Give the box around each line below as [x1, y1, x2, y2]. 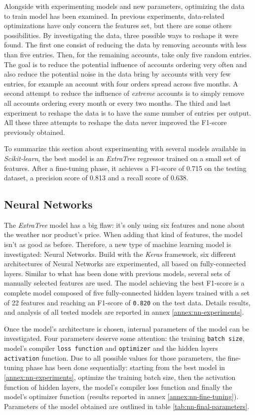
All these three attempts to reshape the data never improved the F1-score [4, 117, 227, 127]
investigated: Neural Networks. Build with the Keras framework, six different [4, 249, 236, 259]
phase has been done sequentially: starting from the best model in [26, 362, 225, 373]
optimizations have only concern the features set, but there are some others [4, 20, 232, 31]
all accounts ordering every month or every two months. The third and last [4, 97, 231, 108]
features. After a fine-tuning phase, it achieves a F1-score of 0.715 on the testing [4, 163, 247, 173]
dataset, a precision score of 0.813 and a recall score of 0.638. [4, 172, 188, 183]
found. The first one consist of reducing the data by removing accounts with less [4, 40, 247, 50]
